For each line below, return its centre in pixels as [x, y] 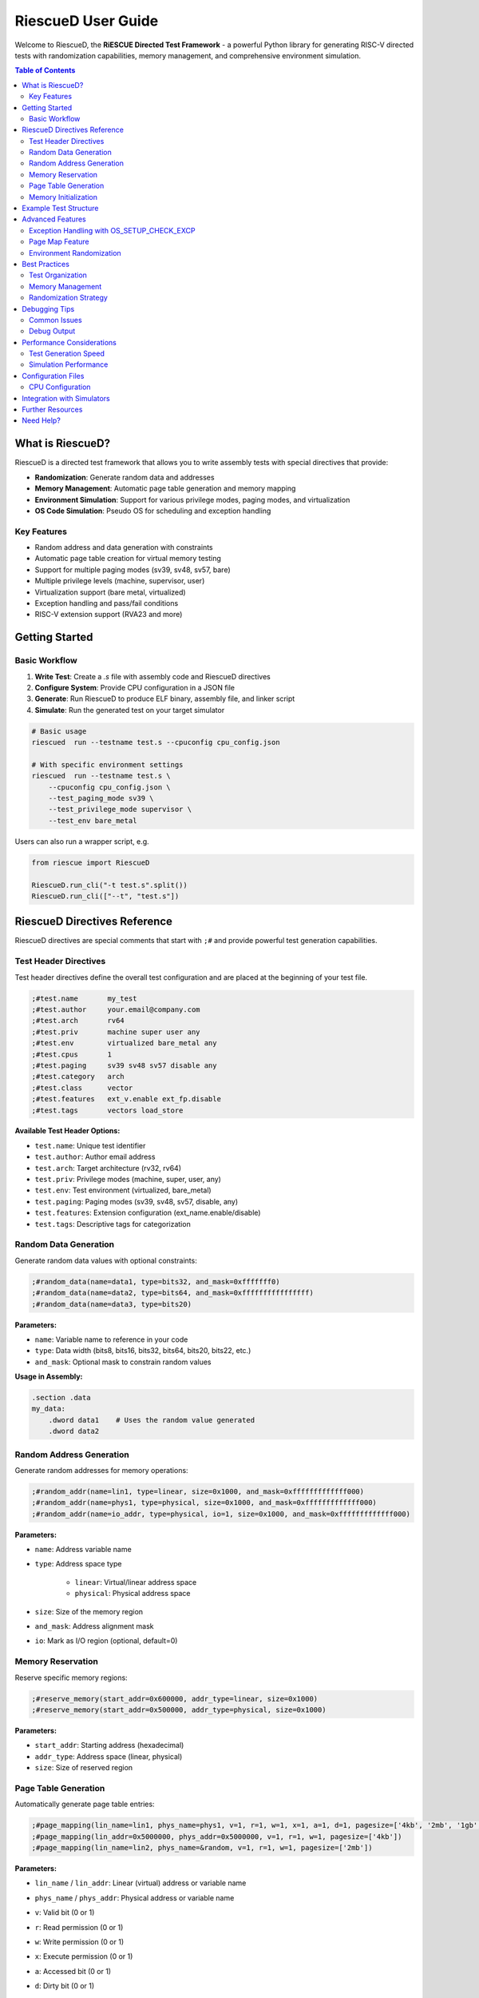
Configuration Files [53, 376]
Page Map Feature [59, 242]
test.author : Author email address [95, 1157]
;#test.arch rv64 [78, 1021]
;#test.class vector [82, 1088]
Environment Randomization [75, 253]
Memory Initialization [63, 197]
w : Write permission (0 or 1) [79, 1941]
